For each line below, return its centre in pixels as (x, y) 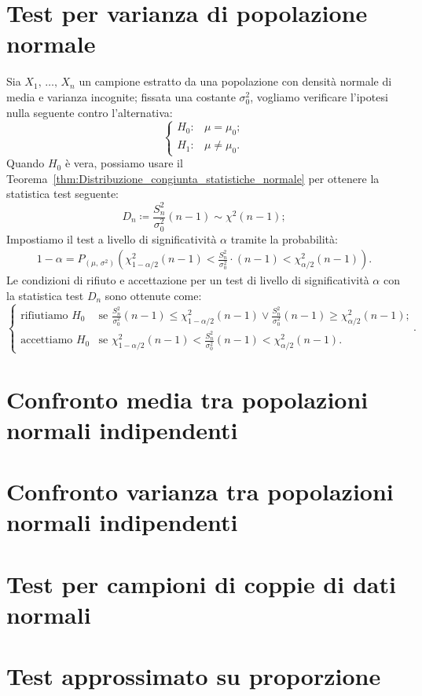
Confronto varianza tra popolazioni (200, 491)
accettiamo (47, 341)
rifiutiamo (44, 316)
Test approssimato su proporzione (194, 676)
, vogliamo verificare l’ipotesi (319, 96)
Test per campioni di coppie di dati (201, 583)
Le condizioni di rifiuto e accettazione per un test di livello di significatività (188, 280)
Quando (26, 163)
